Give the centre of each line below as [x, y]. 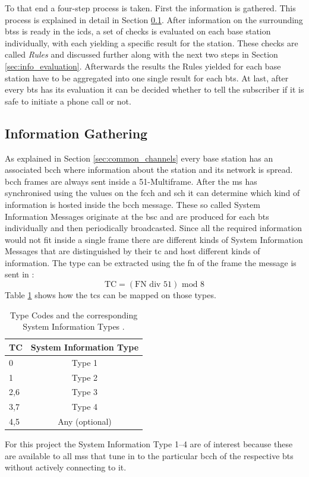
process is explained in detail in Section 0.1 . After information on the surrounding [154, 19]
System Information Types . [74, 326]
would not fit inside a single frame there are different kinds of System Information [154, 239]
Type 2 [85, 377]
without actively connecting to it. [66, 467]
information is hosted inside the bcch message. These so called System [133, 204]
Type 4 [85, 407]
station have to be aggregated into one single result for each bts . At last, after [147, 78]
